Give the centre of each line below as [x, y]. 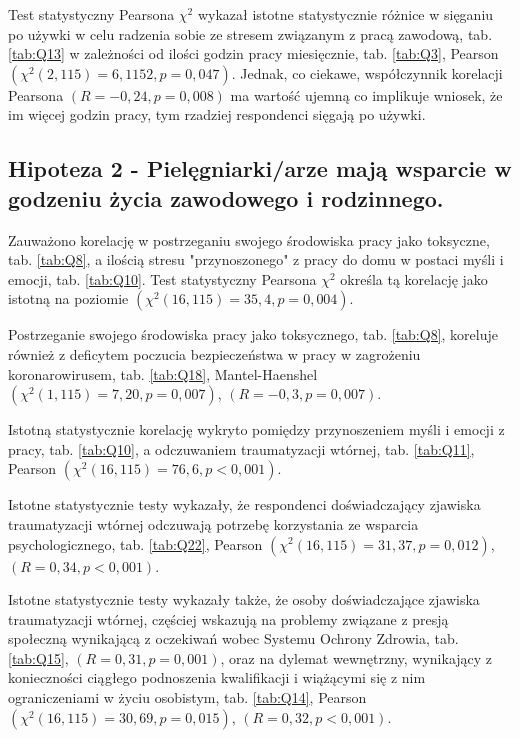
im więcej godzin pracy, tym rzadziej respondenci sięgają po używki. [217, 114]
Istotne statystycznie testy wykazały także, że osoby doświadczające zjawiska [244, 599]
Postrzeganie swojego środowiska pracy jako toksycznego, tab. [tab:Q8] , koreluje [253, 334]
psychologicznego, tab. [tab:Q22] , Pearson [135, 543]
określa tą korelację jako [414, 278]
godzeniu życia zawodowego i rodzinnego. [226, 197]
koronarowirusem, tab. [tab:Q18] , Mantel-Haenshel [163, 373]
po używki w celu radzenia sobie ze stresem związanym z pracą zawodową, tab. [250, 33]
